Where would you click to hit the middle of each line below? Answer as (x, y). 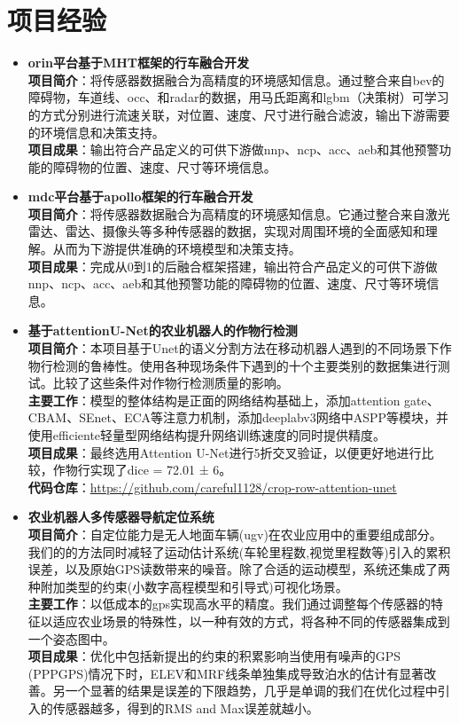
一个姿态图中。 (71, 638)
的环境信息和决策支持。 (96, 132)
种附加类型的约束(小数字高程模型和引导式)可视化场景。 (188, 586)
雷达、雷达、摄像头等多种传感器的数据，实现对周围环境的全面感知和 (226, 231)
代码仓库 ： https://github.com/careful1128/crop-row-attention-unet (212, 487)
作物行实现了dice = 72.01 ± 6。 (142, 470)
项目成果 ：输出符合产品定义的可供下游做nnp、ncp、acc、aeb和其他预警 (233, 149)
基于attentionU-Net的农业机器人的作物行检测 (163, 330)
